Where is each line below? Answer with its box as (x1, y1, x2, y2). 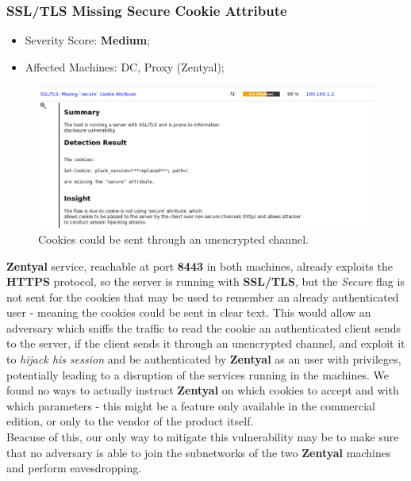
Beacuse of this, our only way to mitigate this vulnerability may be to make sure (6, 429, 399, 445)
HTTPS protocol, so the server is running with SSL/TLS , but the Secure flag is (6, 273, 405, 290)
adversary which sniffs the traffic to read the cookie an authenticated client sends (6, 319, 401, 336)
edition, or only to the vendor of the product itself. (6, 413, 254, 429)
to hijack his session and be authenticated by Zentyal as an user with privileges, (6, 351, 401, 367)
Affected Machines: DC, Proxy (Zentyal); (25, 58, 225, 75)
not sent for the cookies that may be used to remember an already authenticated (6, 288, 399, 305)
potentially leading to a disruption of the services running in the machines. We (6, 366, 389, 383)
